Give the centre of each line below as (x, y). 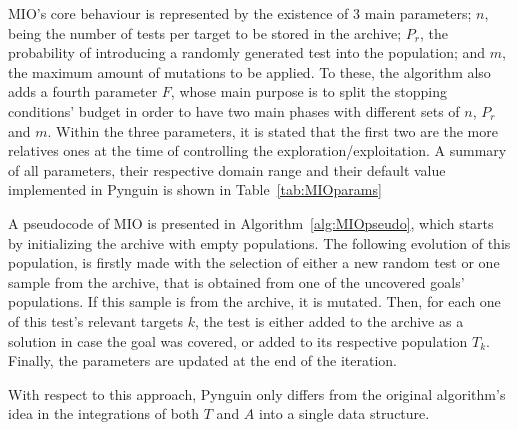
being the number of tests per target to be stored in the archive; (205, 32)
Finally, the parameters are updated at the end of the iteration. (202, 360)
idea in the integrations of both (104, 413)
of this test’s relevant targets (95, 320)
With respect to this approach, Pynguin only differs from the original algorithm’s (257, 393)
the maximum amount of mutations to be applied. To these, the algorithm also (249, 71)
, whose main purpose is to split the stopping (308, 91)
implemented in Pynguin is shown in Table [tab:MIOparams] (195, 189)
